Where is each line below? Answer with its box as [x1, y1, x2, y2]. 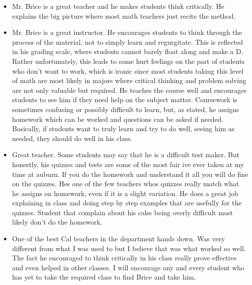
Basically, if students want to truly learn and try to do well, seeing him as [12, 123, 235, 134]
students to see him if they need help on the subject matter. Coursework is [12, 94, 238, 105]
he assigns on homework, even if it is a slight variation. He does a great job [12, 188, 239, 198]
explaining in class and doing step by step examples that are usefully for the [12, 198, 242, 208]
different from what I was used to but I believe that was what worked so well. [12, 243, 246, 253]
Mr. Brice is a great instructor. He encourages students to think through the [12, 27, 242, 37]
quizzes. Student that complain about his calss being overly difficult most [12, 207, 233, 217]
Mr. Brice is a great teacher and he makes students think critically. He [12, 1, 224, 11]
